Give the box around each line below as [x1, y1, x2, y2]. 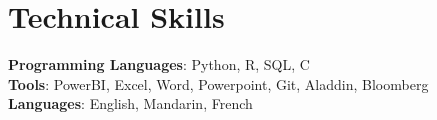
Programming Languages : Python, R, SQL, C [8, 54, 310, 75]
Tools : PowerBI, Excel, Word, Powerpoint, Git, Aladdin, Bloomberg [8, 73, 429, 94]
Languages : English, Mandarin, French [8, 93, 253, 114]
